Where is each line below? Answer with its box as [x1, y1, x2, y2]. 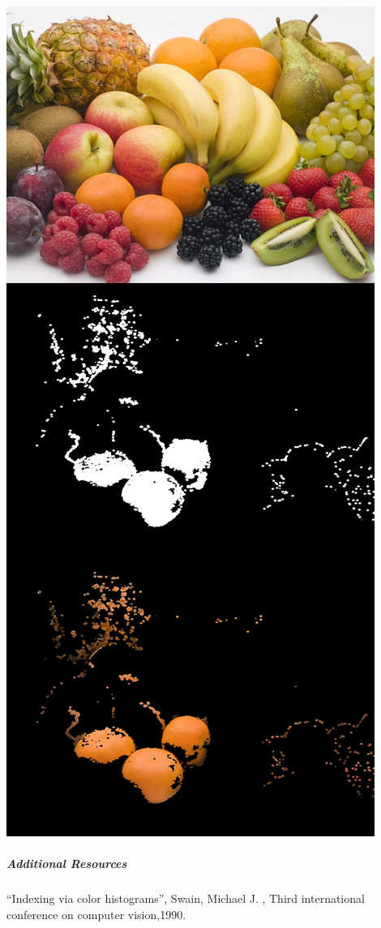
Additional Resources [6, 855, 127, 872]
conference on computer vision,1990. [6, 905, 186, 922]
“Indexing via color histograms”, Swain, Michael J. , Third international [6, 890, 365, 907]
